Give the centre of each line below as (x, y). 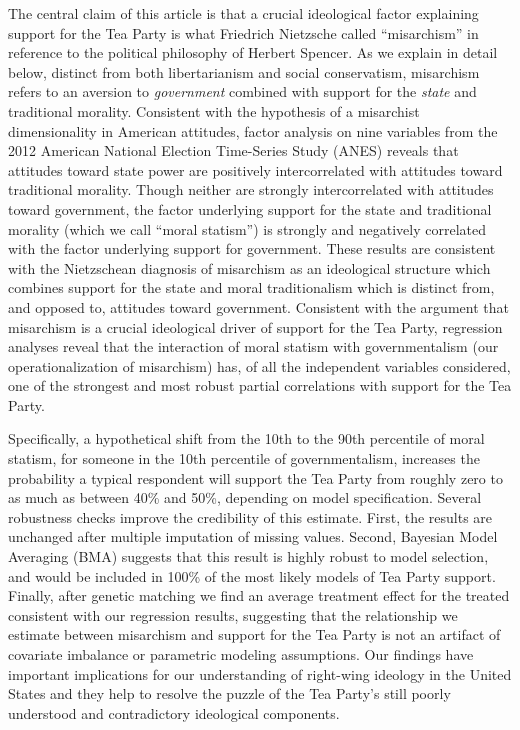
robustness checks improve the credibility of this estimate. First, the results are (250, 516)
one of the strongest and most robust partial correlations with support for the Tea (260, 385)
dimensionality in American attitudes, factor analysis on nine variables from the (253, 130)
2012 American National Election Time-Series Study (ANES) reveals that (233, 150)
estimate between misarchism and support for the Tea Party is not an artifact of (254, 634)
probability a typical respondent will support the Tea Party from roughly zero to (255, 477)
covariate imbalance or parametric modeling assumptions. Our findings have (241, 654)
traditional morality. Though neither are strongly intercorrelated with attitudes (251, 189)
